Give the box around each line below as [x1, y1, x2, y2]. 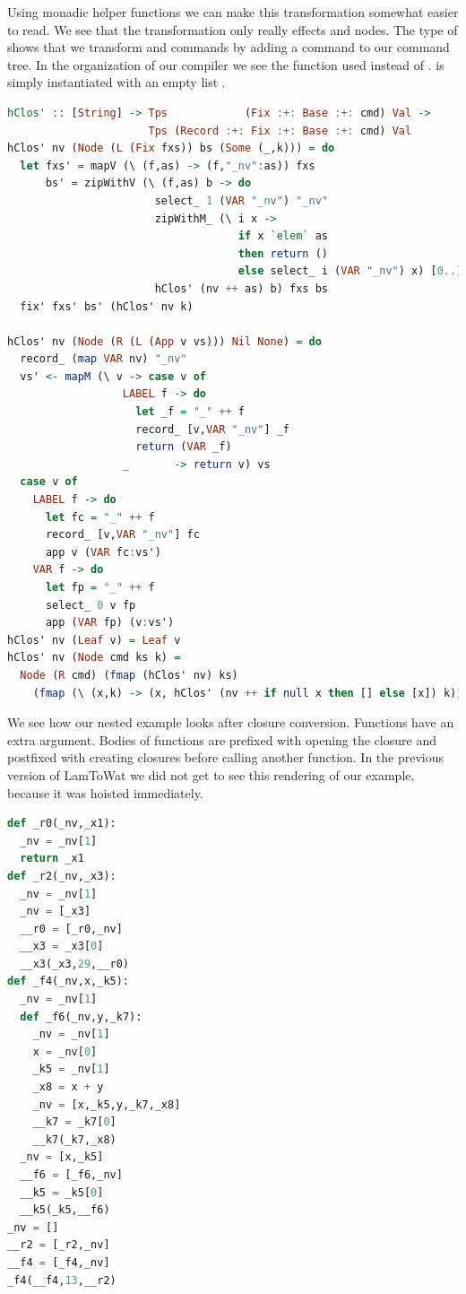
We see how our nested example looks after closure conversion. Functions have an [7, 713, 454, 732]
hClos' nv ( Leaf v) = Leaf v [7, 633, 181, 647]
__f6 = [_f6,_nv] [20, 1168, 123, 1181]
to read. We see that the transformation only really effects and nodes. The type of [7, 20, 458, 39]
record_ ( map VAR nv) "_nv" [20, 352, 187, 366]
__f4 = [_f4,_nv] [7, 1255, 110, 1269]
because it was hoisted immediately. [7, 783, 203, 802]
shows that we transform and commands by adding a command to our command [7, 38, 450, 56]
